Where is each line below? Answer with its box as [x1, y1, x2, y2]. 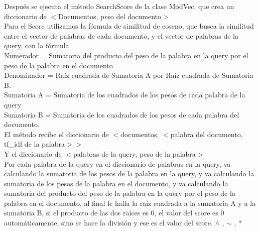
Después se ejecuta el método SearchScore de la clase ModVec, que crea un [4, 1, 234, 11]
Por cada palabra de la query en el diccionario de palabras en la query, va [4, 158, 231, 169]
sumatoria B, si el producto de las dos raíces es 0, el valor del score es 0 [4, 207, 224, 218]
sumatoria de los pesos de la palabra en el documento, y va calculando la [4, 178, 228, 188]
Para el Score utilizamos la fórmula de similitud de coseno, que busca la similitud [4, 21, 254, 31]
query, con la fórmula [4, 40, 69, 51]
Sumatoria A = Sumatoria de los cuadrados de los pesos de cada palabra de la [4, 89, 245, 100]
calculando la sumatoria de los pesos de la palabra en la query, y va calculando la [4, 168, 254, 179]
